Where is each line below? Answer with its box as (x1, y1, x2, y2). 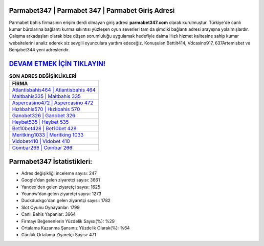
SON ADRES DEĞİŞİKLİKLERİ (9, 73, 77, 80)
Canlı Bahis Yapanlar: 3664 (21, 211, 76, 217)
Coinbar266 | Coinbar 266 (12, 144, 73, 151)
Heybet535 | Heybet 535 (12, 119, 69, 126)
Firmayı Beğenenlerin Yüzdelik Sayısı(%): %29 (21, 218, 115, 224)
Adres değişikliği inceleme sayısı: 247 (21, 170, 97, 176)
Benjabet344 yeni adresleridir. (9, 47, 70, 53)
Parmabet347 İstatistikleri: (9, 157, 92, 166)
